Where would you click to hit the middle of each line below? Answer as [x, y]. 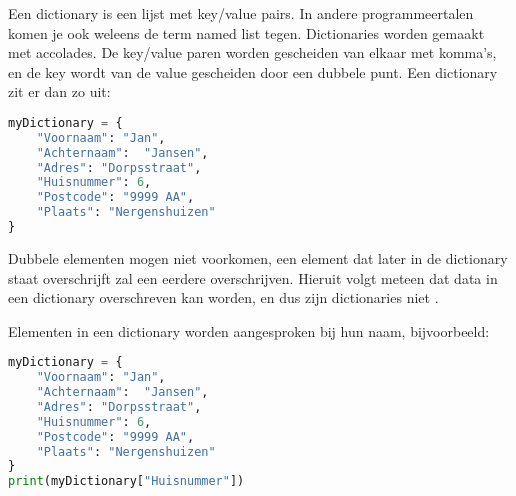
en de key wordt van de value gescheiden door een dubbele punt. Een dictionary [253, 71]
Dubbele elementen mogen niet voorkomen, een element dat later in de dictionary [258, 257]
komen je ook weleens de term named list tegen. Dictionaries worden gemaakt [246, 32]
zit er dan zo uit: [59, 91]
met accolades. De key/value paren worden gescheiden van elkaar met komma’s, [252, 52]
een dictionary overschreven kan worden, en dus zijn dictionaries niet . [223, 297]
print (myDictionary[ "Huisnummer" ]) [126, 481]
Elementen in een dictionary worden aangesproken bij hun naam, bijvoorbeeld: [249, 330]
